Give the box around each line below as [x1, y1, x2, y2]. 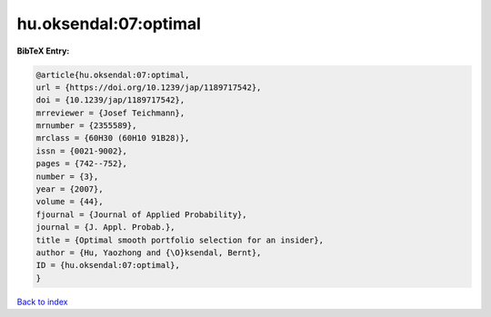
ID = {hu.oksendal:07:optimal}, [35, 260, 181, 271]
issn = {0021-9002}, [35, 145, 127, 156]
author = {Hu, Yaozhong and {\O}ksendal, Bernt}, [35, 248, 262, 258]
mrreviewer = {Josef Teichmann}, [35, 107, 185, 118]
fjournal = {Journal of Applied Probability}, [35, 209, 247, 220]
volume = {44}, [35, 196, 104, 207]
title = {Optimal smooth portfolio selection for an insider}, [35, 234, 325, 245]
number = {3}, [35, 171, 99, 182]
